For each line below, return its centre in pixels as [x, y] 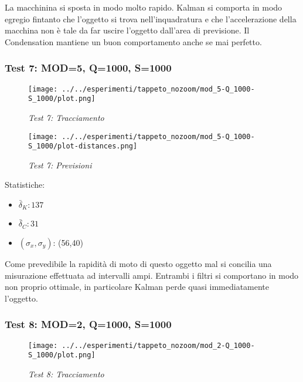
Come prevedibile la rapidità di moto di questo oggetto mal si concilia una [138, 263]
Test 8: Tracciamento [66, 373]
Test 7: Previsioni [60, 165]
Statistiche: [25, 185]
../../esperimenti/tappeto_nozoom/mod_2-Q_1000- [158, 345]
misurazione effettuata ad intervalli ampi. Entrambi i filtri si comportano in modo [152, 275]
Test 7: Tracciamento [66, 117]
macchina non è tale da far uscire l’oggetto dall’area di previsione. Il [127, 30]
